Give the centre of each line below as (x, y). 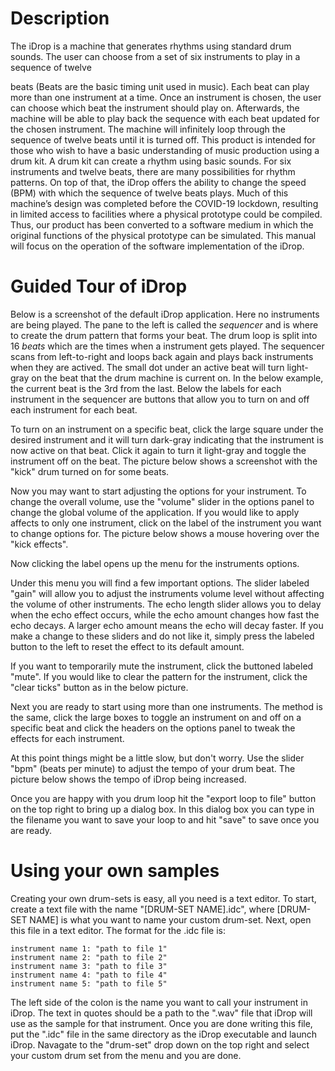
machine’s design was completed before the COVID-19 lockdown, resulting (164, 203)
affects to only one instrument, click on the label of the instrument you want (166, 523)
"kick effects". (39, 544)
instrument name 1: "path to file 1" (89, 948)
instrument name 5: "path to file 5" (89, 983)
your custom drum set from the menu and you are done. (126, 1055)
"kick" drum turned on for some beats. (90, 471)
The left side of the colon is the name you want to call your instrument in (159, 1002)
